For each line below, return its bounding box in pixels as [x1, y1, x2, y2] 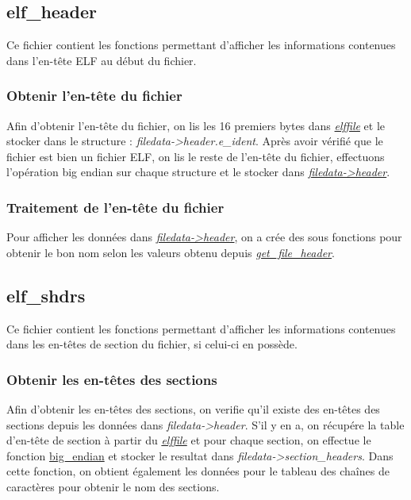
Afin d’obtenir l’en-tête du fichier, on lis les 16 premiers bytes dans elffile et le [6, 117, 386, 133]
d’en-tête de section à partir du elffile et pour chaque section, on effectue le [6, 432, 371, 448]
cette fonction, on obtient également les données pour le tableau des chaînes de [6, 463, 390, 479]
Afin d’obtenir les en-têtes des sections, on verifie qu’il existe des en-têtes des [6, 401, 380, 417]
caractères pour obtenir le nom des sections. [6, 478, 220, 494]
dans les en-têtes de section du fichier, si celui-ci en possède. [6, 336, 298, 352]
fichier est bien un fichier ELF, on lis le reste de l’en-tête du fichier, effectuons [6, 148, 385, 164]
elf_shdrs [6, 283, 86, 307]
